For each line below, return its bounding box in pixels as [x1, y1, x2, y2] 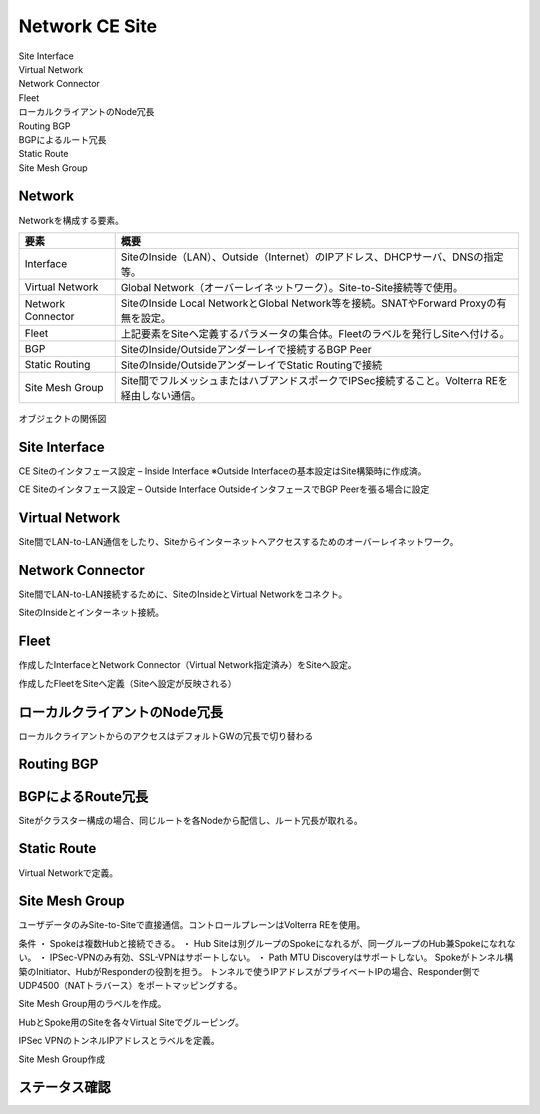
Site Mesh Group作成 [18, 1053, 106, 1065]
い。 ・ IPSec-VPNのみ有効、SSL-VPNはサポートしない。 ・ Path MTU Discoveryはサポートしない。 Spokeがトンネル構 [18, 951, 514, 964]
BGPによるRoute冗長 [18, 788, 149, 805]
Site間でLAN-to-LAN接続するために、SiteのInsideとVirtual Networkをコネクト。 [18, 588, 348, 600]
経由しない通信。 [120, 388, 202, 402]
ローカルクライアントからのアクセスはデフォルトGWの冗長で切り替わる [18, 730, 314, 742]
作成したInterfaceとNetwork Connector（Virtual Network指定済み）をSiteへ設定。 [18, 659, 357, 671]
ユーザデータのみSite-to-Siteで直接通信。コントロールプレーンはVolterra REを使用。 [18, 919, 366, 931]
